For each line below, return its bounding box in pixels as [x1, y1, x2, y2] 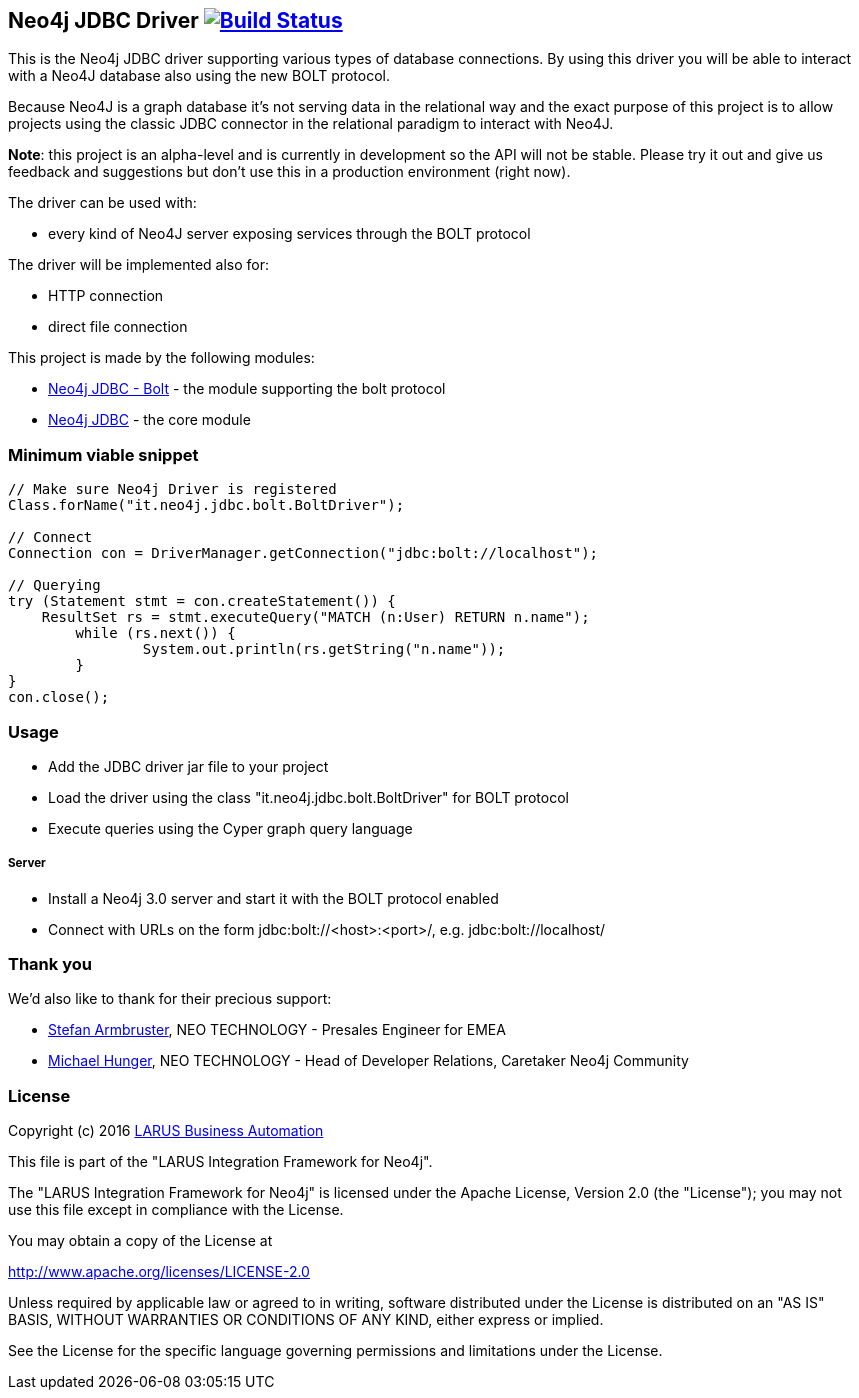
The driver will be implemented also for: [8, 256, 270, 274]
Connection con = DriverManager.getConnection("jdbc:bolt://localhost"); [8, 545, 599, 562]
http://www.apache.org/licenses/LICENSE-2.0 [8, 1263, 310, 1281]
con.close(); [8, 689, 110, 706]
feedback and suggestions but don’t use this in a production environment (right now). [8, 163, 571, 181]
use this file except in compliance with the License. [8, 1201, 344, 1219]
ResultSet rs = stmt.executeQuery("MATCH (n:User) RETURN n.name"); [41, 609, 590, 626]
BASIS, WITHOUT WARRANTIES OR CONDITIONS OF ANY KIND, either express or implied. [8, 1311, 604, 1329]
